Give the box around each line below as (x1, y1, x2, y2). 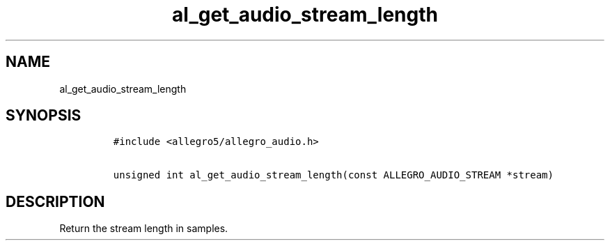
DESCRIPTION (6, 192, 105, 210)
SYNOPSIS (6, 107, 81, 125)
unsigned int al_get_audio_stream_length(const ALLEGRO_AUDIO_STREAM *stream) (113, 169, 554, 181)
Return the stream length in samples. (59, 222, 228, 235)
